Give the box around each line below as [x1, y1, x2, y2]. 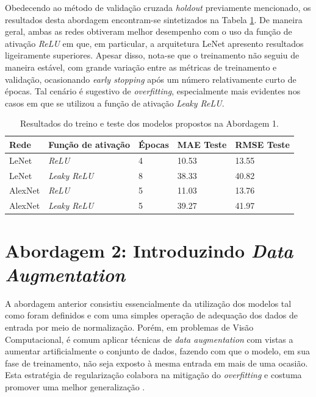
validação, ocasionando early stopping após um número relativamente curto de [5, 72, 296, 85]
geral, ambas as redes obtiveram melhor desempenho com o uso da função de [5, 25, 292, 38]
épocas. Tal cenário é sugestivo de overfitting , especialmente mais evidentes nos [5, 85, 301, 97]
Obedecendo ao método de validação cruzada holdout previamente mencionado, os [5, 1, 311, 13]
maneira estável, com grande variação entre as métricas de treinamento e [5, 60, 277, 73]
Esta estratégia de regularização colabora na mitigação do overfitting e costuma [5, 368, 302, 381]
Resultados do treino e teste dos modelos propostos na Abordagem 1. [20, 117, 279, 130]
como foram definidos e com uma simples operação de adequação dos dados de [5, 309, 298, 321]
